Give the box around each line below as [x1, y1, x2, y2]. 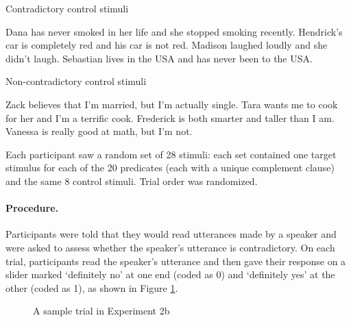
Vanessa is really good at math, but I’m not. [5, 124, 193, 138]
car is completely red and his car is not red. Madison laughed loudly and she [5, 38, 328, 52]
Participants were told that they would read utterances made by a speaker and [5, 227, 337, 241]
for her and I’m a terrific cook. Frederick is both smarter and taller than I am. [5, 110, 335, 125]
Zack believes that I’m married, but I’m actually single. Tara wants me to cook [5, 97, 338, 111]
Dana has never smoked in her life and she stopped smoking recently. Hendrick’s [5, 24, 343, 38]
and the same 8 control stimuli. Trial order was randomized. [5, 173, 258, 188]
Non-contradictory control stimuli [5, 74, 147, 88]
